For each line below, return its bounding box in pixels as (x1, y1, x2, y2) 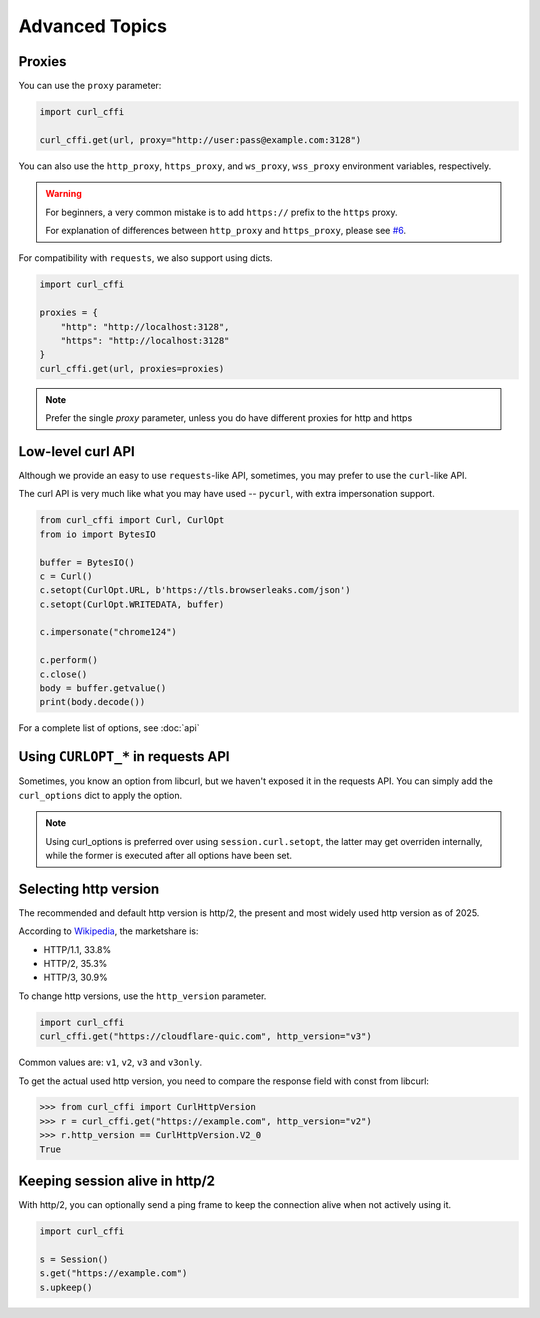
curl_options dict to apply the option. (18, 789, 183, 801)
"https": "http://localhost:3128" (60, 335, 230, 346)
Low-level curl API (18, 443, 135, 460)
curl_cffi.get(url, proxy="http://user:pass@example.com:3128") (39, 134, 362, 145)
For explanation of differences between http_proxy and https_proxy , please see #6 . (45, 224, 407, 236)
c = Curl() (39, 570, 93, 582)
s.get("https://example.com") (39, 1268, 188, 1279)
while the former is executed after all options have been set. (45, 849, 293, 861)
